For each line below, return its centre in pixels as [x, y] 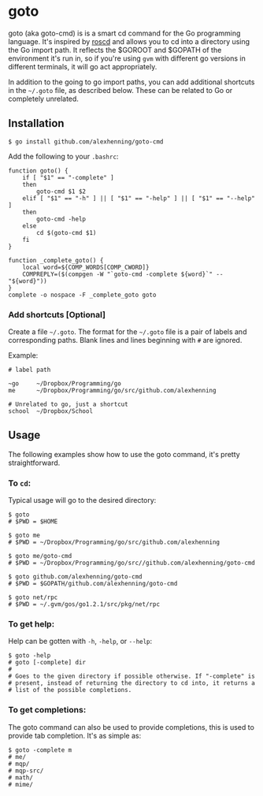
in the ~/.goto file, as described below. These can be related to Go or [120, 90]
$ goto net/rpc [33, 597]
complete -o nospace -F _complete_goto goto [82, 295]
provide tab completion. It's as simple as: [75, 735]
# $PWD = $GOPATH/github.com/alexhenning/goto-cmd [93, 584]
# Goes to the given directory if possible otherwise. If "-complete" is [132, 676]
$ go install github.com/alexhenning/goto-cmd [86, 141]
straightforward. [34, 463]
